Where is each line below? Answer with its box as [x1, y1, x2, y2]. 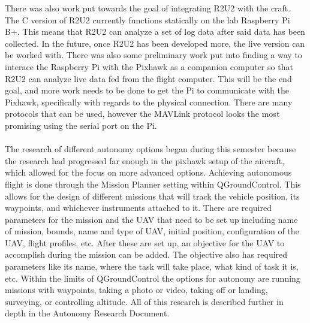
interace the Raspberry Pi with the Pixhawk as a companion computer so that [5, 60, 293, 73]
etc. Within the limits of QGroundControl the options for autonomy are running [5, 271, 300, 284]
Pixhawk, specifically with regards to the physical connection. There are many [5, 95, 293, 108]
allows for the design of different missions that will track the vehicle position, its [5, 189, 300, 202]
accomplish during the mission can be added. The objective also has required [5, 248, 288, 261]
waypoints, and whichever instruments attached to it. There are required [5, 201, 272, 214]
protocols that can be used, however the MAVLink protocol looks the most [5, 107, 280, 120]
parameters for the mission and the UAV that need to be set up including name [5, 213, 298, 225]
